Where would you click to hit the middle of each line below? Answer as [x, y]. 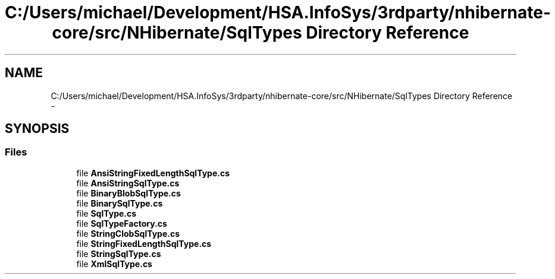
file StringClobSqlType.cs [128, 233]
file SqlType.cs [106, 213]
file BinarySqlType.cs [120, 203]
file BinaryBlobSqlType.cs [128, 193]
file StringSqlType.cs [119, 253]
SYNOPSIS [37, 129]
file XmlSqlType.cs [114, 264]
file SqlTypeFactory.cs [122, 223]
